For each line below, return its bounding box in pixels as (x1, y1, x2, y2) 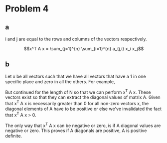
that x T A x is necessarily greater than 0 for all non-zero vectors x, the (5, 100, 149, 107)
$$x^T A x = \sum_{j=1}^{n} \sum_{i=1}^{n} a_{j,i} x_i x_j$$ (23, 46, 144, 51)
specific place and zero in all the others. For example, (5, 78, 115, 85)
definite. (5, 133, 22, 139)
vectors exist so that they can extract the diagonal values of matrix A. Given (5, 94, 161, 100)
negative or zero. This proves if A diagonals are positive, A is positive (5, 128, 147, 134)
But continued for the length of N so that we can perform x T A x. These (5, 88, 151, 95)
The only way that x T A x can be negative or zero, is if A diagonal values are (5, 122, 161, 129)
